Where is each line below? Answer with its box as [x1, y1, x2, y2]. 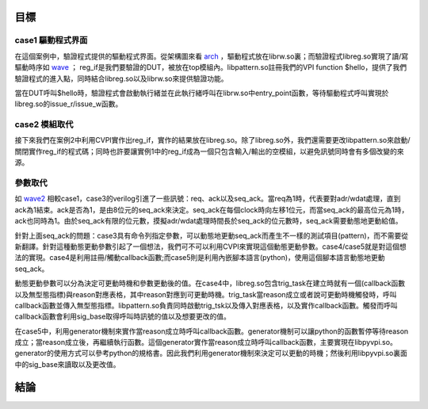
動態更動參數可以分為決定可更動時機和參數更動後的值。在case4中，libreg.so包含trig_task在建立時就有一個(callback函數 [14, 278, 406, 289]
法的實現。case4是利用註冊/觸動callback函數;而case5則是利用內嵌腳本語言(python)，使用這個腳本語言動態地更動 [14, 253, 385, 262]
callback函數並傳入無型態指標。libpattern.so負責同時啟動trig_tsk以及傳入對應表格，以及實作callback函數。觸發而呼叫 [14, 300, 398, 310]
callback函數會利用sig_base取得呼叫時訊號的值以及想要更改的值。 [14, 312, 231, 321]
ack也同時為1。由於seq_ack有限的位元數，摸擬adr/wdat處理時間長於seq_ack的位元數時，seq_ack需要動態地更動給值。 [14, 216, 403, 226]
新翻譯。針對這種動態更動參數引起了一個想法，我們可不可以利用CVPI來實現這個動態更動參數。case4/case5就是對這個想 [14, 242, 407, 251]
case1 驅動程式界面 [14, 35, 88, 46]
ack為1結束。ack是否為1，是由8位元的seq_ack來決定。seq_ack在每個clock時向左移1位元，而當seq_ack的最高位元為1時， [14, 204, 409, 214]
